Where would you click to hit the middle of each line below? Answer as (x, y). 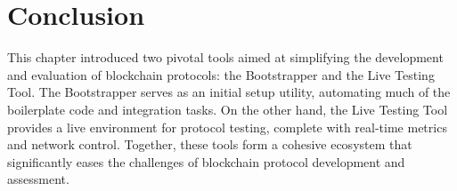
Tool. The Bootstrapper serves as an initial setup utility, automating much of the (229, 92)
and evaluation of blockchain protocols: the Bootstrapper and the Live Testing (221, 74)
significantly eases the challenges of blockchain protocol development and (206, 161)
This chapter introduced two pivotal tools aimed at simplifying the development (225, 57)
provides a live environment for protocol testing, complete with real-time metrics (227, 127)
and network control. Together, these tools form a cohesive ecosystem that (210, 144)
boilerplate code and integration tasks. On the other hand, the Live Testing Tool (228, 109)
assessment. (38, 179)
